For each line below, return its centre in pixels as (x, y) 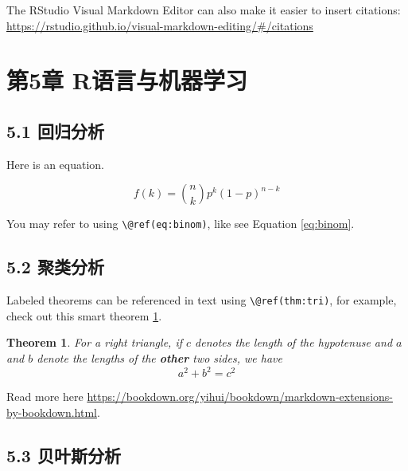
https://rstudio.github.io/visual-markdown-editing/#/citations (160, 25)
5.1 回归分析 (55, 130)
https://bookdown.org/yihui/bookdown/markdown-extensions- (240, 396)
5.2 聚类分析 (55, 267)
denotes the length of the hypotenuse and (294, 342)
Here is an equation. (56, 164)
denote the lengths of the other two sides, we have (159, 358)
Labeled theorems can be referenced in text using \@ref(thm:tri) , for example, (202, 300)
